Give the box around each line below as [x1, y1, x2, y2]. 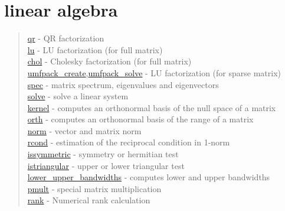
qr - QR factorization [27, 32, 104, 44]
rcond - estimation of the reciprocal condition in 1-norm [27, 136, 230, 148]
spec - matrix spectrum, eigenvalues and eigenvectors [27, 78, 219, 90]
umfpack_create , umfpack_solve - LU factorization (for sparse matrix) [27, 66, 281, 79]
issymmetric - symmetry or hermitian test [27, 148, 179, 160]
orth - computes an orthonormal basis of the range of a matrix [27, 113, 254, 125]
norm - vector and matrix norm [27, 124, 142, 137]
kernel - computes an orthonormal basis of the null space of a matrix [27, 101, 276, 113]
